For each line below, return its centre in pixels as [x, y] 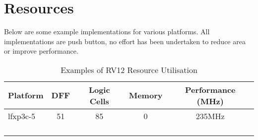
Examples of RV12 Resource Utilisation [129, 70]
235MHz [210, 116]
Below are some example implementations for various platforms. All [107, 32]
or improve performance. [41, 51]
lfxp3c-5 [22, 116]
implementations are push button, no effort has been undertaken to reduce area [125, 41]
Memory [146, 95]
